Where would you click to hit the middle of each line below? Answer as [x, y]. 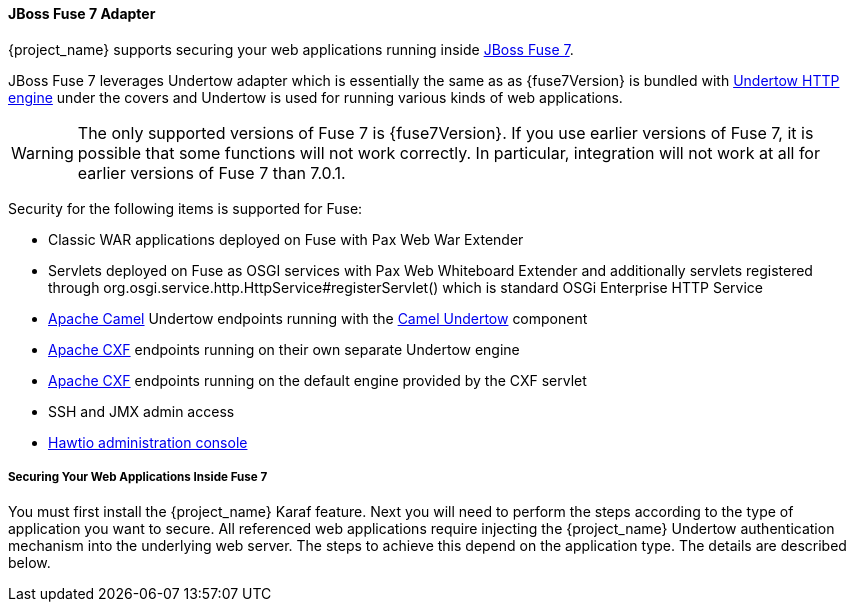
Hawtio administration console [148, 442]
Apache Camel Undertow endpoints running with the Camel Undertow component [318, 318]
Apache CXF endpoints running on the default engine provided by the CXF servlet [317, 380]
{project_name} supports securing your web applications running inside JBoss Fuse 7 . [291, 49]
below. [29, 563]
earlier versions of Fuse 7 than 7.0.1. [211, 172]
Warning [42, 152]
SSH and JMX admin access [141, 411]
